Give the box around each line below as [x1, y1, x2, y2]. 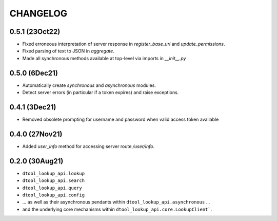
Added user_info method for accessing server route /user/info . [22, 143, 155, 149]
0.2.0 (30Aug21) [9, 157, 64, 165]
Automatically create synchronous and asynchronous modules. [22, 82, 156, 88]
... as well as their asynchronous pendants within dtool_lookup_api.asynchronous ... [22, 199, 210, 205]
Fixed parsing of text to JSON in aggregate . [22, 48, 115, 54]
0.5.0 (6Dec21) [9, 68, 58, 77]
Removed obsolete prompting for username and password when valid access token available [22, 116, 219, 123]
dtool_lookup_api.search [22, 178, 85, 183]
